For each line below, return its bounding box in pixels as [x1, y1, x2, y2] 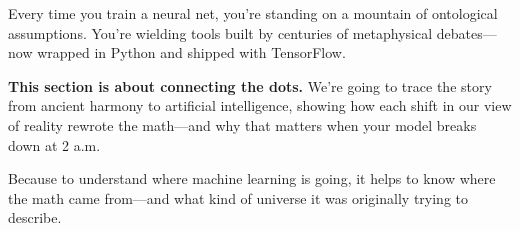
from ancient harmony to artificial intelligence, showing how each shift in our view [8, 95, 512, 116]
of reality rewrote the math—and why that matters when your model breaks [8, 114, 477, 135]
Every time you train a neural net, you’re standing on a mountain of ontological [8, 3, 498, 23]
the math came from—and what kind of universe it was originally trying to [8, 187, 468, 208]
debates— [436, 22, 497, 43]
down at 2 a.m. [8, 134, 101, 155]
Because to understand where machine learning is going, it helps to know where [8, 168, 496, 189]
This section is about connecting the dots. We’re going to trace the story [8, 75, 492, 96]
